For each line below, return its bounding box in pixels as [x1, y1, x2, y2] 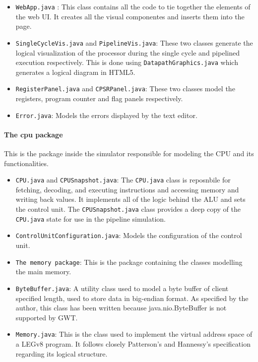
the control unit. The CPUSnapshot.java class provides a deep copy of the [15, 204, 241, 214]
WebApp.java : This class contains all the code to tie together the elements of [15, 1, 251, 11]
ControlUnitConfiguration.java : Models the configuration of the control [15, 230, 242, 241]
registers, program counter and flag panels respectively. [15, 93, 183, 103]
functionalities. [4, 158, 49, 168]
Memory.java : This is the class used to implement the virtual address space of [15, 329, 253, 339]
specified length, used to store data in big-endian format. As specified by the [15, 293, 249, 303]
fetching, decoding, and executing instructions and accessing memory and [15, 184, 239, 194]
